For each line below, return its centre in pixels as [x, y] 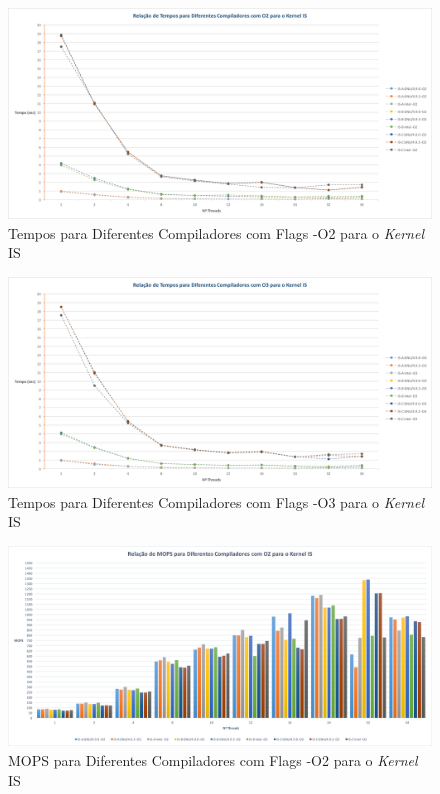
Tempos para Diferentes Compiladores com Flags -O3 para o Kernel [216, 501]
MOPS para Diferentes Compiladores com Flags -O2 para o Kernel [213, 759]
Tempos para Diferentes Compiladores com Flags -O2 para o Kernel [216, 232]
